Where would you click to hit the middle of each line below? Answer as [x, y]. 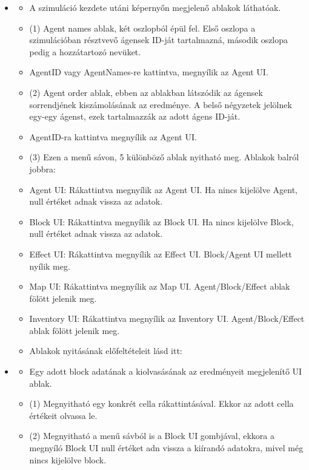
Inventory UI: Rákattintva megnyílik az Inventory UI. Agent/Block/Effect [167, 318]
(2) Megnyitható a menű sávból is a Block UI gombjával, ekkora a [152, 436]
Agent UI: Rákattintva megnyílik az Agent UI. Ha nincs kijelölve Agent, [164, 189]
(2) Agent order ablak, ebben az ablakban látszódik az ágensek [146, 92]
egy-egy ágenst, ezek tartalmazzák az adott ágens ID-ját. [135, 116]
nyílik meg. [50, 266]
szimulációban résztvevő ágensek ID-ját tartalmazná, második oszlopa [159, 40]
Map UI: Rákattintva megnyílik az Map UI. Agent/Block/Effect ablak [160, 286]
